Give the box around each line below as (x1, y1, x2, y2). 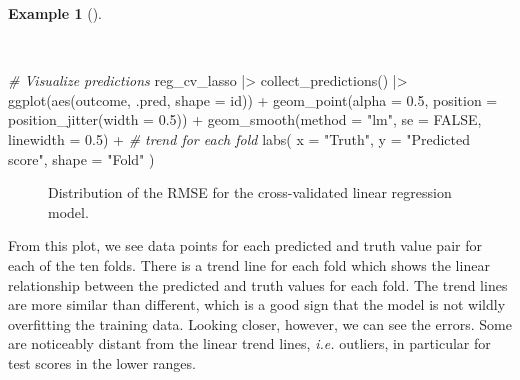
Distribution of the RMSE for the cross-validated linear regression (48, 182, 452, 203)
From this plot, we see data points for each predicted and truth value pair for (8, 235, 482, 256)
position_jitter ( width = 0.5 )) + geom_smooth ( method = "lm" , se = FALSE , (8, 109, 482, 130)
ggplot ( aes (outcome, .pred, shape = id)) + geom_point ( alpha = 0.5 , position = (8, 89, 498, 110)
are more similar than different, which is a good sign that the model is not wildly (8, 294, 506, 315)
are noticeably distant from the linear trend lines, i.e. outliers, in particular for (8, 333, 491, 354)
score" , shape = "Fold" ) (8, 148, 155, 169)
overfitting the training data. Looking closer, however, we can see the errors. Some (8, 313, 512, 334)
